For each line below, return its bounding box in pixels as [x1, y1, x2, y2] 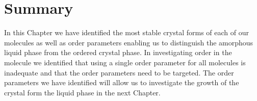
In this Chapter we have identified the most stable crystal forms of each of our [4, 27, 249, 38]
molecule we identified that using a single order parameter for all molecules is [4, 57, 246, 67]
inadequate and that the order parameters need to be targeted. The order [4, 67, 234, 78]
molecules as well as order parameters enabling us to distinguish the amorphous [4, 37, 253, 47]
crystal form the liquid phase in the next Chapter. [4, 87, 161, 97]
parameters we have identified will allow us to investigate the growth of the [4, 77, 239, 88]
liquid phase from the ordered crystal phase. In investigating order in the [4, 47, 232, 58]
